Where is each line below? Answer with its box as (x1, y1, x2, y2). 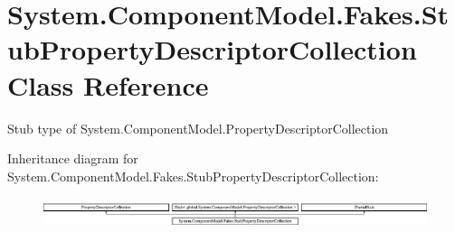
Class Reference (7, 66, 209, 103)
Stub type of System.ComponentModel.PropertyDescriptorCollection (7, 118, 389, 137)
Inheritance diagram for (7, 149, 138, 168)
